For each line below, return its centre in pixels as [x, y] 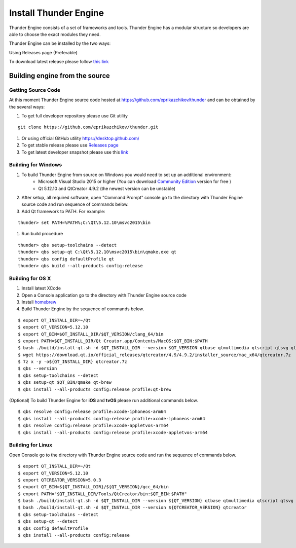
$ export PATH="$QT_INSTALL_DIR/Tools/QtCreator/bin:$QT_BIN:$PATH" [102, 494]
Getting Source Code [35, 90]
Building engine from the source [60, 76]
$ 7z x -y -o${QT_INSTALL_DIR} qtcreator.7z [73, 362]
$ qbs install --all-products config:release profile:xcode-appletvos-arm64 [113, 432]
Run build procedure [42, 234]
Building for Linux [31, 445]
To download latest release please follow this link [59, 62]
